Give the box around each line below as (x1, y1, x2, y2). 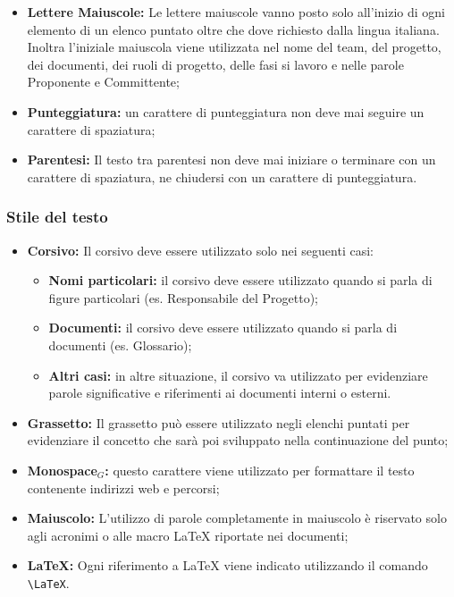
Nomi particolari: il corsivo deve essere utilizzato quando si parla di (48, 271, 433, 290)
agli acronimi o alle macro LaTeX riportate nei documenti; (27, 526, 349, 544)
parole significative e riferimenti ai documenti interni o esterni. (48, 383, 391, 402)
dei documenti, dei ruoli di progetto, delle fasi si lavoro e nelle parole (27, 55, 404, 73)
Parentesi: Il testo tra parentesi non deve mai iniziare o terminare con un (27, 150, 436, 169)
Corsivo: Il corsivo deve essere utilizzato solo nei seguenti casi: (27, 240, 374, 259)
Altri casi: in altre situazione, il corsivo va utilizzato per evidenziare (48, 366, 428, 384)
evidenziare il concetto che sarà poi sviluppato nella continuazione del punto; (27, 431, 449, 450)
